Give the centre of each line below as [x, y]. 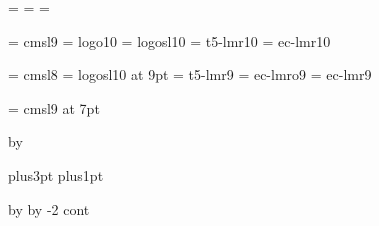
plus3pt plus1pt [56, 174]
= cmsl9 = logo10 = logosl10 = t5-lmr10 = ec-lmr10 [169, 40]
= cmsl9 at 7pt [54, 107]
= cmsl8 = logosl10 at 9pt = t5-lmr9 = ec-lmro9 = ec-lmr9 [190, 74]
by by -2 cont [49, 208]
